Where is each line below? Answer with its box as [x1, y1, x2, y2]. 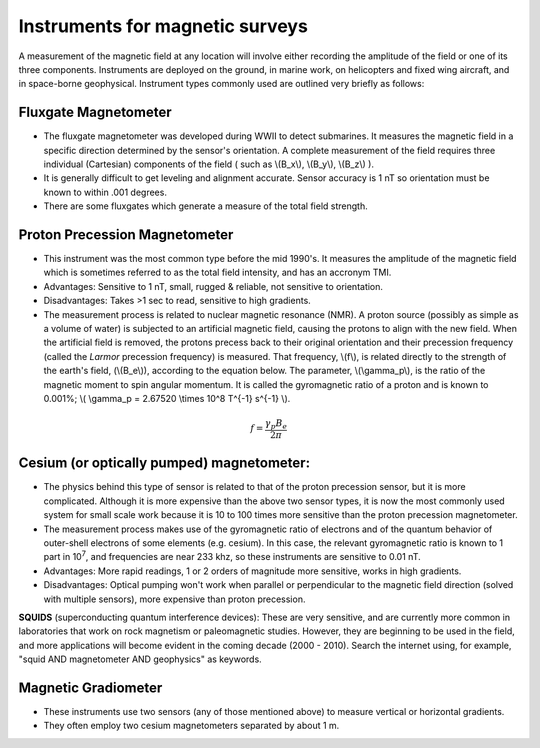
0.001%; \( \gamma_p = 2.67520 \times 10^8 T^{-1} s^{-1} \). [43, 393, 291, 404]
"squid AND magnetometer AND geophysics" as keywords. [18, 653, 262, 665]
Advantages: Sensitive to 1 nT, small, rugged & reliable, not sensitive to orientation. [43, 280, 384, 292]
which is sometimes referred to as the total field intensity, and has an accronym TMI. [43, 266, 392, 279]
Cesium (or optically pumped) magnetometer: [18, 455, 310, 472]
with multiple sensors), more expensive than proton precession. [43, 593, 306, 605]
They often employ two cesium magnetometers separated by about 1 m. [43, 720, 340, 732]
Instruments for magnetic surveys [18, 15, 309, 37]
